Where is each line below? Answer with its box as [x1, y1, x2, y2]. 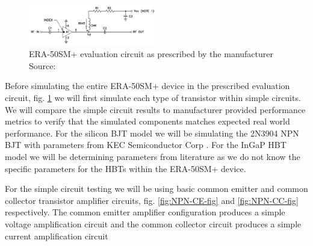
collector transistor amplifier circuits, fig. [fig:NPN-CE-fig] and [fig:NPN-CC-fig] [5, 194, 299, 206]
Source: [29, 59, 56, 72]
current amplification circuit [5, 229, 108, 242]
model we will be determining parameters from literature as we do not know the [5, 150, 300, 163]
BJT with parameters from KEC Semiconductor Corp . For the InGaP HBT [5, 138, 287, 151]
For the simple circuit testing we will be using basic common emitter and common [5, 182, 308, 195]
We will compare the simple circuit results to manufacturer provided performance [5, 103, 306, 115]
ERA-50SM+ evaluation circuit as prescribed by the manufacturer [29, 48, 273, 60]
